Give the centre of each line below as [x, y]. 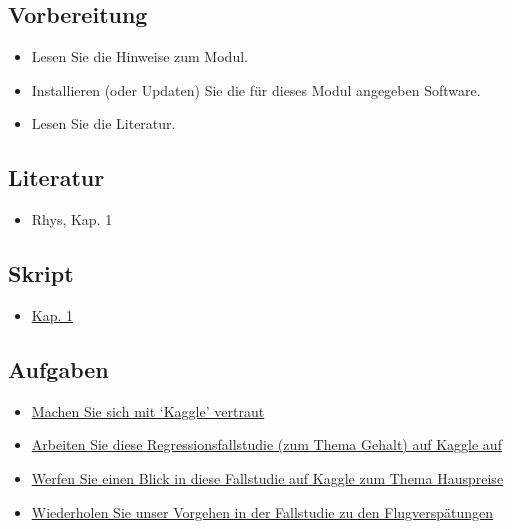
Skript [41, 273]
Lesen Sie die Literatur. [103, 123]
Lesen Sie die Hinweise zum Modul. [139, 56]
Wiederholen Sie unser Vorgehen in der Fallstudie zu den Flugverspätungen [262, 511]
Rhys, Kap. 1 [72, 219]
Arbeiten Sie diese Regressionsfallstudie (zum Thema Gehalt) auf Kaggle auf [266, 444]
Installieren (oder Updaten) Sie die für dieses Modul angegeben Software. [256, 89]
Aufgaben [58, 368]
